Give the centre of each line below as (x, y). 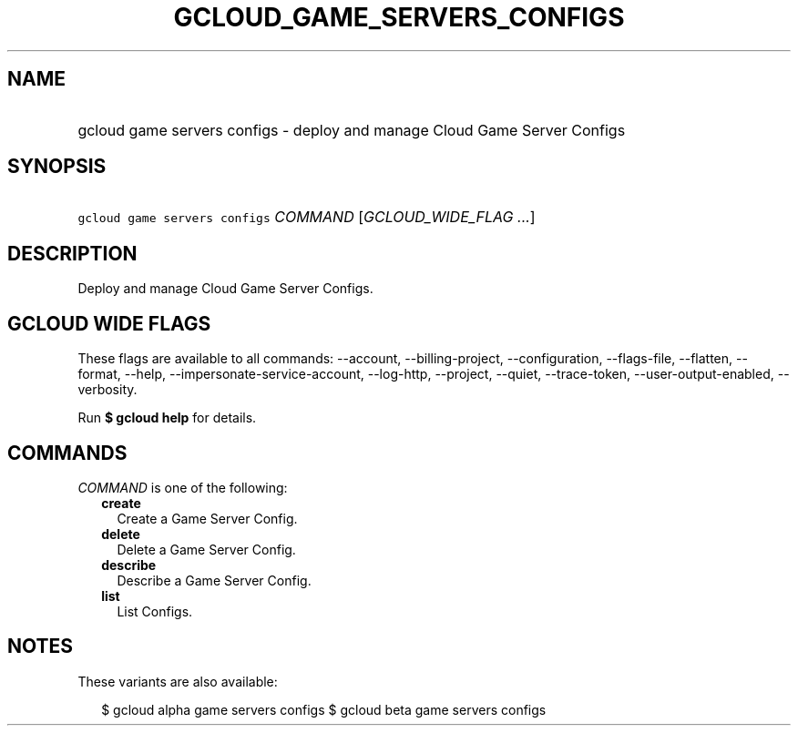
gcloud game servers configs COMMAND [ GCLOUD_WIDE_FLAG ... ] (307, 217)
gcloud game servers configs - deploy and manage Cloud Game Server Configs (352, 130)
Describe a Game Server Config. (214, 580)
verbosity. (107, 390)
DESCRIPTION (72, 253)
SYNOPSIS (57, 167)
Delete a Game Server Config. (206, 549)
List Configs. (155, 611)
